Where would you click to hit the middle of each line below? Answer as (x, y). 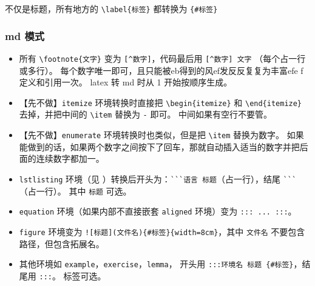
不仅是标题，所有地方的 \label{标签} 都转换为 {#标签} (111, 8)
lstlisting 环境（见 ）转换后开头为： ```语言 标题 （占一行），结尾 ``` (158, 178)
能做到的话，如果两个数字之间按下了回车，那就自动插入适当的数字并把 (159, 146)
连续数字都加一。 (70, 158)
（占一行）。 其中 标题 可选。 (75, 191)
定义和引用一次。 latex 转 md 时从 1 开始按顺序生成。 (126, 82)
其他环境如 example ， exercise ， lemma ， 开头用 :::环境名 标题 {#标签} (156, 264)
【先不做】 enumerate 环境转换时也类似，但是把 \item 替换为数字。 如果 (161, 135)
